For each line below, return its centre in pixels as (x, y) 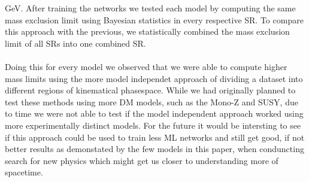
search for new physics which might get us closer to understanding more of (142, 160)
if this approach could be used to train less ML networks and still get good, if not (155, 137)
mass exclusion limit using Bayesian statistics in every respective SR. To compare (154, 19)
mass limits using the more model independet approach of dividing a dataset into (154, 78)
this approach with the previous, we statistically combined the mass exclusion (147, 31)
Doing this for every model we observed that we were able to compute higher (146, 66)
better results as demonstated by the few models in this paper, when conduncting (154, 149)
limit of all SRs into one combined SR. (75, 43)
